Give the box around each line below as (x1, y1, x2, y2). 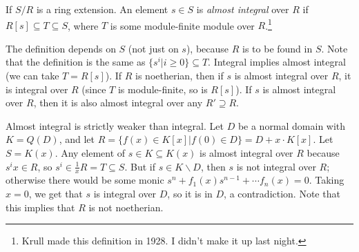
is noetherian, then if (135, 68, 224, 83)
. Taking (309, 173, 345, 187)
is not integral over (236, 159, 316, 173)
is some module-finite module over (110, 18, 255, 32)
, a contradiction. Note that (224, 186, 340, 201)
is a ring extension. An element (36, 2, 168, 16)
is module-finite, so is (117, 81, 208, 96)
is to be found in (242, 41, 313, 55)
